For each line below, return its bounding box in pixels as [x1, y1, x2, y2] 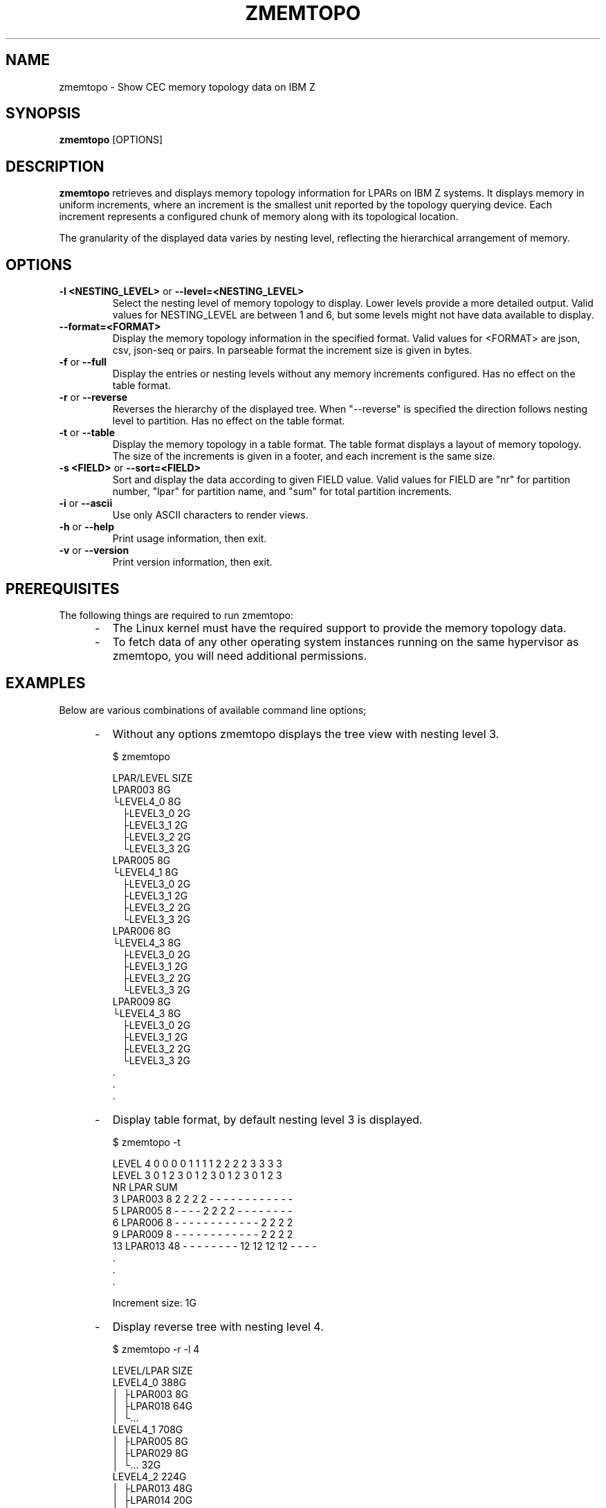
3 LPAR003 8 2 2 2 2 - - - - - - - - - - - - [112, 1192, 293, 1205]
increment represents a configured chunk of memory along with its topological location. [59, 210, 459, 223]
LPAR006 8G [112, 924, 171, 937]
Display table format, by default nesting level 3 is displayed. [112, 1112, 423, 1126]
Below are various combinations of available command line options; [59, 703, 367, 716]
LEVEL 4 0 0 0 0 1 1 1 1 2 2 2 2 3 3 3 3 [112, 1157, 282, 1169]
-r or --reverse [59, 391, 128, 404]
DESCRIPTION [6, 157, 104, 175]
